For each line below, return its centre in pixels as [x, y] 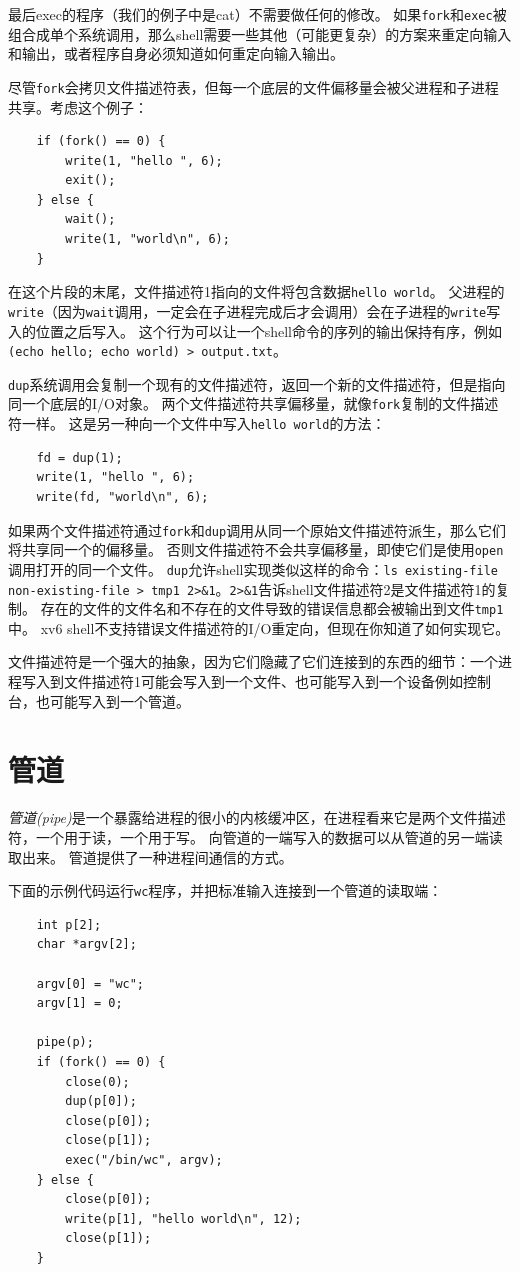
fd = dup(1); [79, 457]
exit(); [90, 180]
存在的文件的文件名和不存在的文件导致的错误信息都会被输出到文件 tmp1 [272, 608]
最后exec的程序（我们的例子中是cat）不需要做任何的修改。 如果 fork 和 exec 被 [257, 14]
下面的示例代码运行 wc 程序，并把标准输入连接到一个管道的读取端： [225, 890]
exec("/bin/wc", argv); [144, 1159]
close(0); [97, 1081]
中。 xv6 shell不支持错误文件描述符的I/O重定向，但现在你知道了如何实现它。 [259, 627]
